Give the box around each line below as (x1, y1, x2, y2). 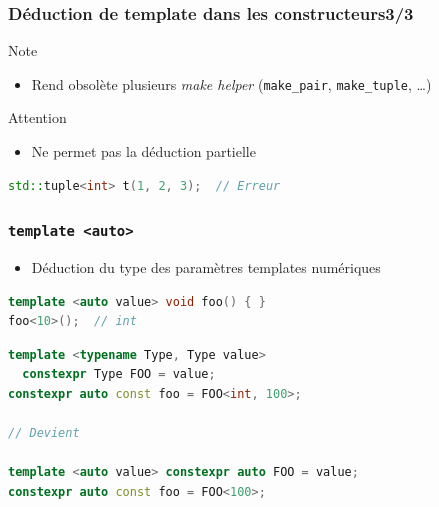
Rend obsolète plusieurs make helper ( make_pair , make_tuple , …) (31, 73, 432, 94)
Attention (8, 107, 67, 128)
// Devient (8, 426, 80, 441)
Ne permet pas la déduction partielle (31, 141, 256, 162)
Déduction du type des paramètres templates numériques (31, 257, 381, 278)
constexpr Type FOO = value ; (22, 367, 216, 382)
